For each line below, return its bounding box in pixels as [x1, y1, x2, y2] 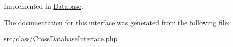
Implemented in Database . [4, 1, 83, 11]
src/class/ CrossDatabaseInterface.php [4, 33, 117, 44]
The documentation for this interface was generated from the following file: [4, 17, 230, 27]
